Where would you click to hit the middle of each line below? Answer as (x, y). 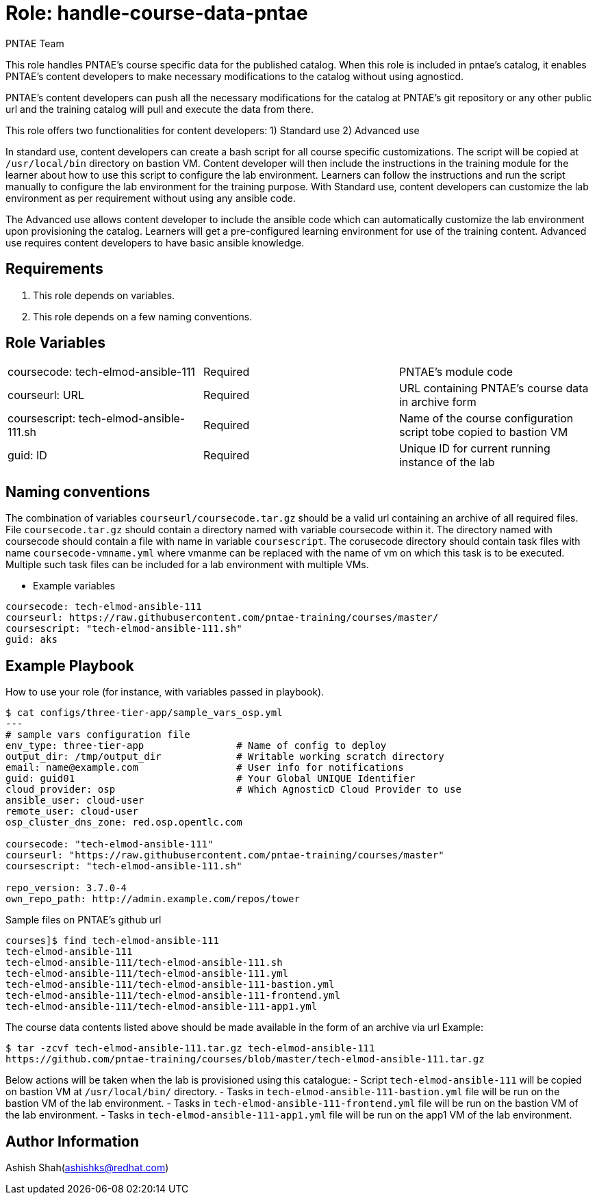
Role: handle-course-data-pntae (157, 13)
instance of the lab (447, 462)
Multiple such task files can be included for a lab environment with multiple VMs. (187, 565)
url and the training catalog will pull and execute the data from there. (160, 109)
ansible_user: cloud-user (75, 801)
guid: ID (27, 456)
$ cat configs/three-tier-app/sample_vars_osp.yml (144, 713)
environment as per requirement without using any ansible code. (151, 198)
